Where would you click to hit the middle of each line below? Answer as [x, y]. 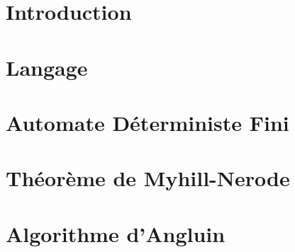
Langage [47, 67]
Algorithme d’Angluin [116, 233]
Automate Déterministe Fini [147, 122]
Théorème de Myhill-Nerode [148, 178]
